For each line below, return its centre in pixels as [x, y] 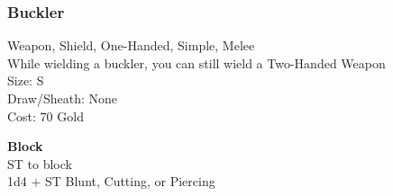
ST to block [40, 163]
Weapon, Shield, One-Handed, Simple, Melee [131, 45]
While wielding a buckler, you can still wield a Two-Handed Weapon [196, 62]
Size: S [26, 80]
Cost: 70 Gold [46, 116]
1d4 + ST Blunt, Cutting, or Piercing [111, 181]
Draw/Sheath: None [62, 98]
